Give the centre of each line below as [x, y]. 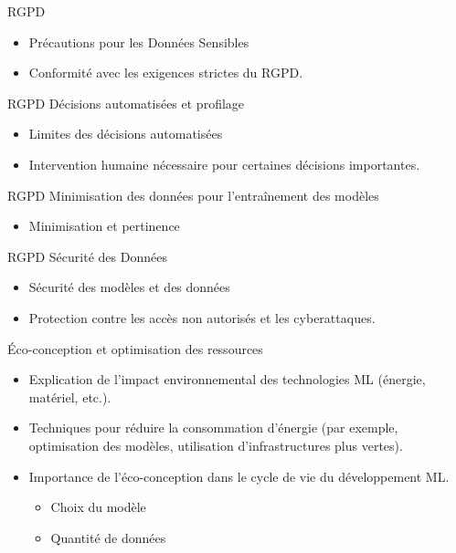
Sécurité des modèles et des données [129, 287]
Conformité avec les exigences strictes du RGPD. [166, 73]
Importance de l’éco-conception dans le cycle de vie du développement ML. [239, 476]
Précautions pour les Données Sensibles [139, 42]
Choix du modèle [98, 507]
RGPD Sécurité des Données [87, 256]
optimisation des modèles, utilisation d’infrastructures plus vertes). [216, 445]
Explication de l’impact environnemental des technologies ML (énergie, [227, 379]
